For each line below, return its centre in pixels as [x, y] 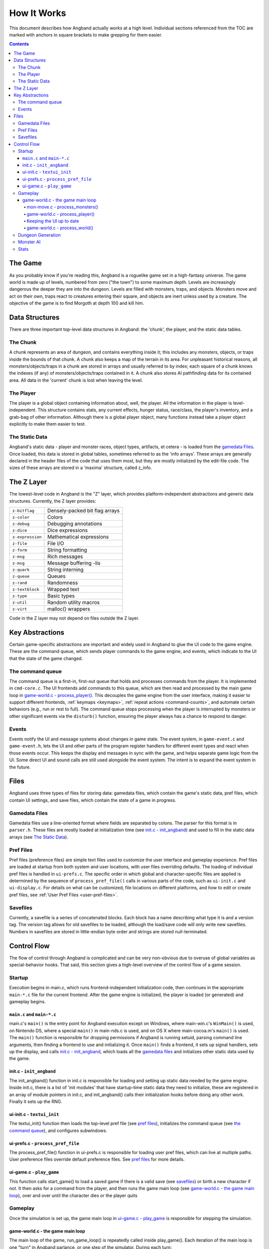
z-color [21, 517]
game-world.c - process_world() [60, 228]
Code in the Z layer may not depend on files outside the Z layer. [74, 618]
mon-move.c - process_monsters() [63, 207]
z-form [20, 550]
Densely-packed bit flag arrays [83, 511]
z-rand [20, 583]
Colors [55, 517]
